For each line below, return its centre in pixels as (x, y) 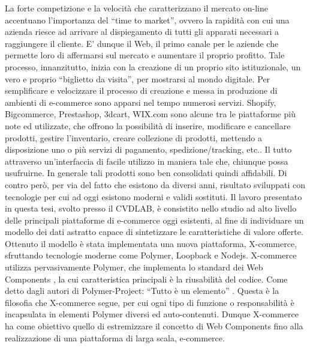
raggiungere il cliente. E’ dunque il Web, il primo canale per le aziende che (142, 43)
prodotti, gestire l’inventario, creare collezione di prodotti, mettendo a (133, 137)
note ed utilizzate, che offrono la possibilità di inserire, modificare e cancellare (148, 125)
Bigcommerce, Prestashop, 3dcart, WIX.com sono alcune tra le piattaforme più (150, 114)
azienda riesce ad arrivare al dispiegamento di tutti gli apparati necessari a (142, 32)
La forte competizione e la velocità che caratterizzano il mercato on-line (136, 8)
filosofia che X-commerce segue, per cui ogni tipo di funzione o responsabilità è (150, 302)
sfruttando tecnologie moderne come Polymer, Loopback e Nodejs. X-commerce (151, 255)
